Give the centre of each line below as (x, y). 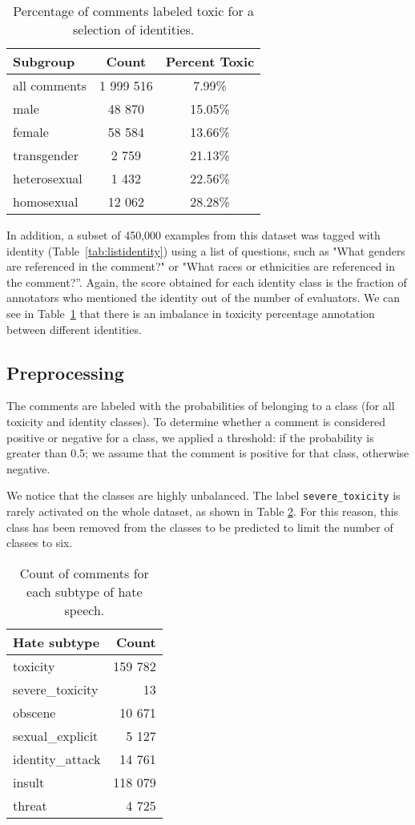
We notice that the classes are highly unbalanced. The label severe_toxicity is (203, 495)
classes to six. (40, 543)
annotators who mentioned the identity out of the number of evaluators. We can (203, 298)
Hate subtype (56, 642)
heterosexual (48, 178)
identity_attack (57, 759)
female (31, 132)
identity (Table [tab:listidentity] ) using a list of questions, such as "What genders (206, 250)
